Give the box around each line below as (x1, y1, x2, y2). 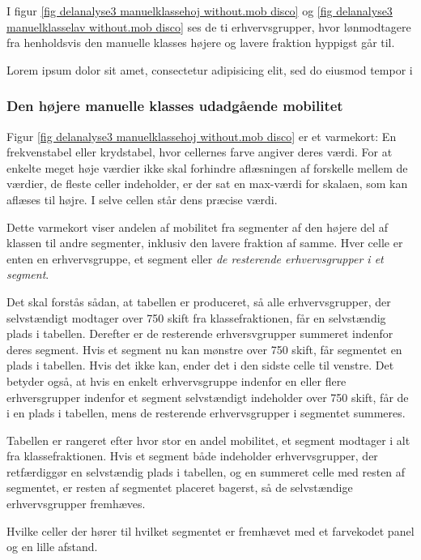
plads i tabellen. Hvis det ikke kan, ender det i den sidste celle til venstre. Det (6, 357, 394, 374)
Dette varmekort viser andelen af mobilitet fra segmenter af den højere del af (6, 218, 389, 235)
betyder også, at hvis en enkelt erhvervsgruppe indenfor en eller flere (6, 372, 347, 389)
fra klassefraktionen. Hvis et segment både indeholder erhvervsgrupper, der (6, 447, 378, 464)
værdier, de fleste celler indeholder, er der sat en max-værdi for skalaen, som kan (6, 175, 408, 192)
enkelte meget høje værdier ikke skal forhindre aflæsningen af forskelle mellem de (6, 159, 408, 176)
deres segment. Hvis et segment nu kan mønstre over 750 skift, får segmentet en (6, 340, 402, 357)
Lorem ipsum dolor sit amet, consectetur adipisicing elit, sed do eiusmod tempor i (6, 61, 413, 78)
